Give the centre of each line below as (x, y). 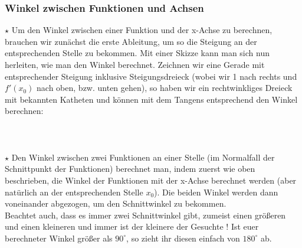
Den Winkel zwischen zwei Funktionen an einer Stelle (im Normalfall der (143, 157)
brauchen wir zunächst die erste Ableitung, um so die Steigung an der (131, 41)
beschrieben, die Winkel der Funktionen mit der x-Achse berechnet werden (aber (151, 180)
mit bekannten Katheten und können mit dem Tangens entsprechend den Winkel (151, 99)
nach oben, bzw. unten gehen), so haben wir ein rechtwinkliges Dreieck (165, 88)
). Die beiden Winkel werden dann (216, 192)
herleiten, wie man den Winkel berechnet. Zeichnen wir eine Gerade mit (135, 64)
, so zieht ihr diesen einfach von (183, 238)
